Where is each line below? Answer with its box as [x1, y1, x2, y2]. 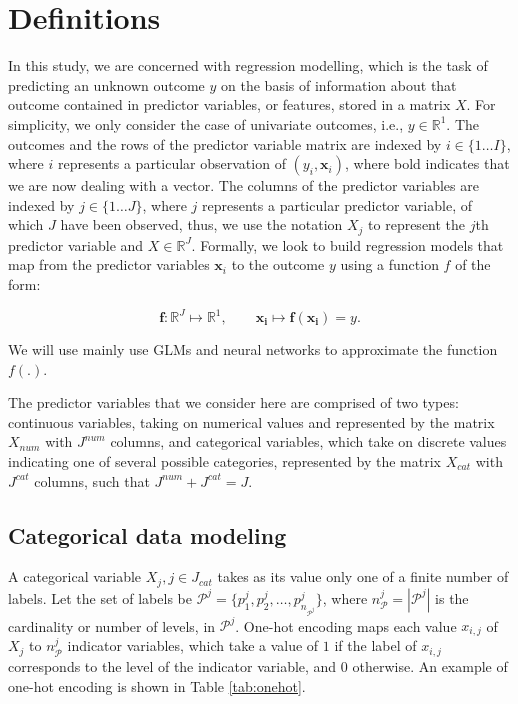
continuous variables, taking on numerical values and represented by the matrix [8, 411, 495, 432]
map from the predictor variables [8, 254, 210, 275]
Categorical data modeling [8, 519, 287, 550]
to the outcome [231, 254, 325, 275]
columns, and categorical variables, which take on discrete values [110, 431, 507, 452]
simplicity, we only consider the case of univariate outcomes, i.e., [8, 113, 404, 134]
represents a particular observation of [57, 153, 286, 174]
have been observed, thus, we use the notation [60, 214, 343, 235]
